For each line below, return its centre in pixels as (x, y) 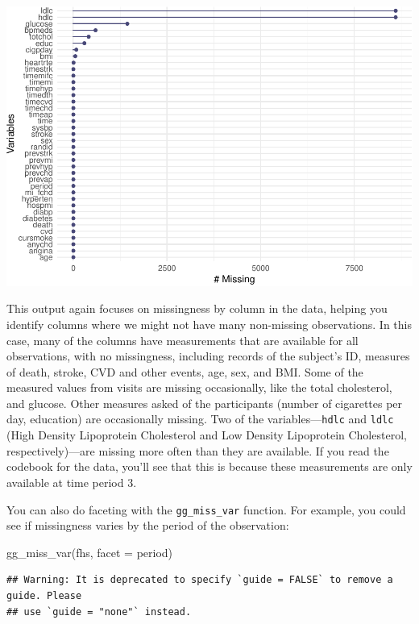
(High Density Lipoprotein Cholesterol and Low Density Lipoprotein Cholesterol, (207, 435)
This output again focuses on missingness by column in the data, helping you (197, 308)
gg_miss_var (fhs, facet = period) (90, 552)
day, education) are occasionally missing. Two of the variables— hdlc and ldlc (200, 419)
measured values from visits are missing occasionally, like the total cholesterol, (199, 387)
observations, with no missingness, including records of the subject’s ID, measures (208, 356)
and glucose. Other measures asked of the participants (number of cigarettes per (205, 403)
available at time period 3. (72, 482)
